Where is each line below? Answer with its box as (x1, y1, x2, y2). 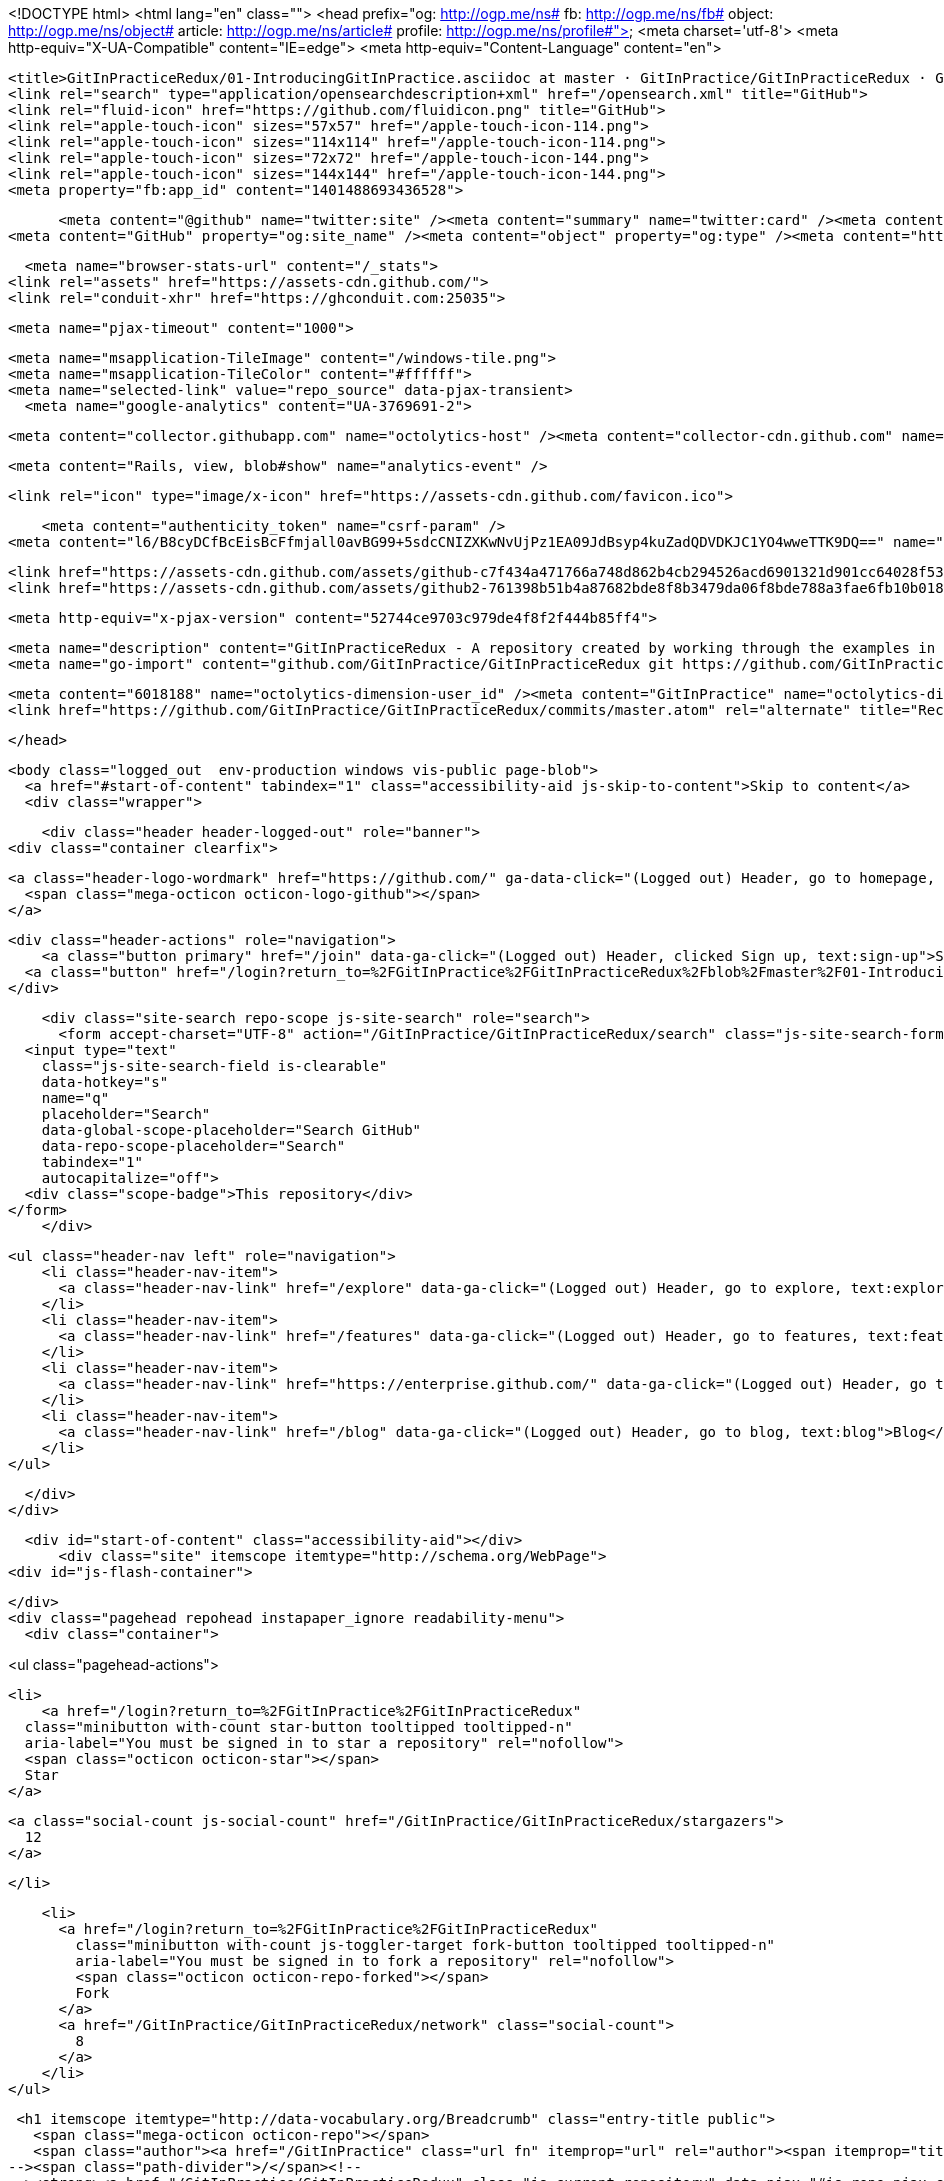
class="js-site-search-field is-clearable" (41, 1058, 388, 1074)
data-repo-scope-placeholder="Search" (41, 1138, 346, 1154)
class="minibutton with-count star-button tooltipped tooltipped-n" (24, 1719, 573, 1735)
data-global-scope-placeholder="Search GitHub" (41, 1122, 422, 1138)
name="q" (41, 1090, 110, 1106)
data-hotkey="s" (41, 1074, 169, 1090)
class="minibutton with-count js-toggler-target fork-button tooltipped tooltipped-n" (75, 1937, 776, 1953)
